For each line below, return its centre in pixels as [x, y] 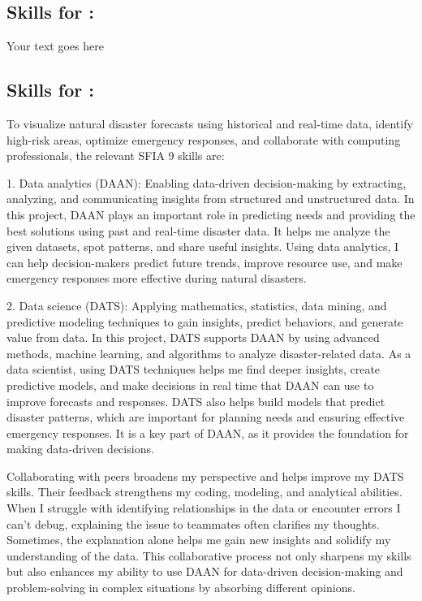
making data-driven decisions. [80, 449]
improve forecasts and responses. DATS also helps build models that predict [196, 401]
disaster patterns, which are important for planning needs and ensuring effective [206, 417]
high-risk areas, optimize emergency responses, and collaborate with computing [204, 139]
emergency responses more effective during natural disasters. [157, 278]
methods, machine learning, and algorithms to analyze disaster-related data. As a [209, 353]
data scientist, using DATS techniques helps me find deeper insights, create [194, 369]
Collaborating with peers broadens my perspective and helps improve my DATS [205, 476]
